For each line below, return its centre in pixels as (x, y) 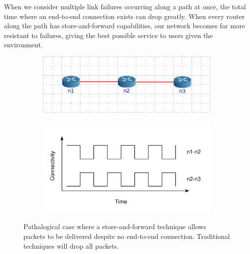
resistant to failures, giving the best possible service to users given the (108, 35)
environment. (23, 45)
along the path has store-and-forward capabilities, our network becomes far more (125, 26)
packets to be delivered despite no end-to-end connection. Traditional (127, 236)
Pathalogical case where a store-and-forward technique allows (115, 226)
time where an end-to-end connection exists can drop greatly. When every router (124, 16)
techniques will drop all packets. (71, 245)
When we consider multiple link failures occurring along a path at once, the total (125, 6)
